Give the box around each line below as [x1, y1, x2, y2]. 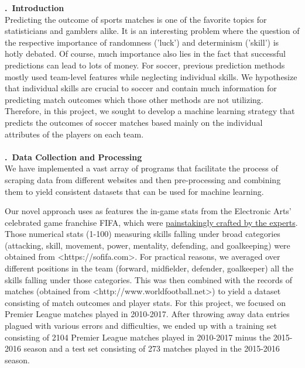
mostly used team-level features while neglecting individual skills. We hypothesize [5, 70, 297, 82]
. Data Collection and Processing [5, 150, 142, 163]
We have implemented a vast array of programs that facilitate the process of [5, 162, 278, 174]
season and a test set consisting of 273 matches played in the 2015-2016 [23, 342, 280, 355]
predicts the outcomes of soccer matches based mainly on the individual [5, 116, 263, 128]
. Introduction [5, 2, 64, 13]
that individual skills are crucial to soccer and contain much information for [5, 82, 277, 94]
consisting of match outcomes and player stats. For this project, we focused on [5, 296, 286, 308]
